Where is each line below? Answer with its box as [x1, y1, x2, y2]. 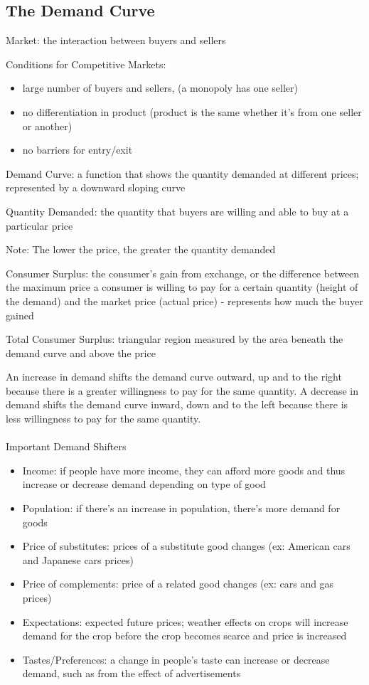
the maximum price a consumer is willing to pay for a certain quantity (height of [6, 280, 358, 294]
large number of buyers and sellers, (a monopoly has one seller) [22, 80, 298, 95]
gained [6, 307, 34, 322]
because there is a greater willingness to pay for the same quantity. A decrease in [6, 383, 359, 398]
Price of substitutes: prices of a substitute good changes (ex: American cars [22, 538, 351, 553]
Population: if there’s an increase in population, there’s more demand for [22, 501, 341, 516]
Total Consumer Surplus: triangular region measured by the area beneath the [6, 331, 343, 346]
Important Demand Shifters [6, 439, 127, 454]
